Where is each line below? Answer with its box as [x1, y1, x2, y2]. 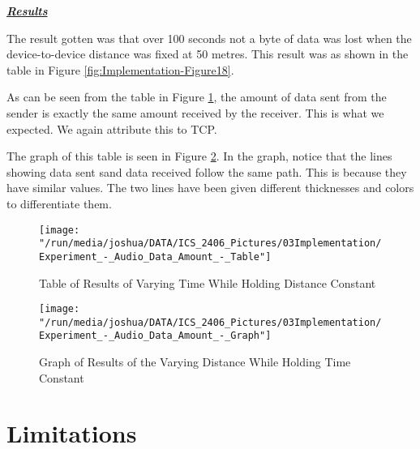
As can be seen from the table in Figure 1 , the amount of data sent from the [6, 88, 387, 105]
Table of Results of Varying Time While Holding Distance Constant [39, 274, 376, 291]
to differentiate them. [6, 195, 112, 212]
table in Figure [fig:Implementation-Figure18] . [6, 61, 234, 78]
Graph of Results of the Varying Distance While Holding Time [39, 353, 351, 370]
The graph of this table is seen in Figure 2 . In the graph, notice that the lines [6, 148, 392, 165]
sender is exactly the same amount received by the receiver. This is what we [6, 104, 384, 121]
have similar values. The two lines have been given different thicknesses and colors [6, 179, 414, 196]
